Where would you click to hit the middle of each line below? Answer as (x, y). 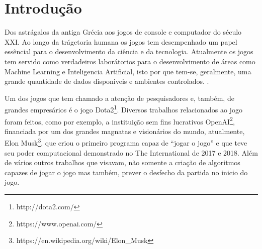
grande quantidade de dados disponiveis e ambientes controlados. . (107, 81)
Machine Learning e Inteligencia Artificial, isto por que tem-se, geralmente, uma (128, 71)
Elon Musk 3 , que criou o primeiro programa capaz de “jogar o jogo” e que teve (126, 142)
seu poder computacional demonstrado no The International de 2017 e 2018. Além (131, 152)
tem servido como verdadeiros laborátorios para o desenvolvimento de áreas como (130, 61)
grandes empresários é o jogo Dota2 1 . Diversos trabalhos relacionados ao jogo (123, 109)
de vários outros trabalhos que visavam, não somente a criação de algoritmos (122, 162)
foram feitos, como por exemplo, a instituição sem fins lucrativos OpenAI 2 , (120, 120)
